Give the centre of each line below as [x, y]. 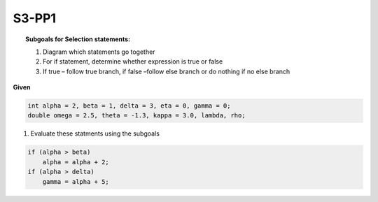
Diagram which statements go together [99, 52]
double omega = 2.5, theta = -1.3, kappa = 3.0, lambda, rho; [136, 116]
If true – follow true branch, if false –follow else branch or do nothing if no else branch [167, 71]
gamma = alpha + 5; [76, 181]
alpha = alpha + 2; [76, 162]
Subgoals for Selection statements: [78, 39]
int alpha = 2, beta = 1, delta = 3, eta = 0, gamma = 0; [129, 106]
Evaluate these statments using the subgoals [95, 134]
